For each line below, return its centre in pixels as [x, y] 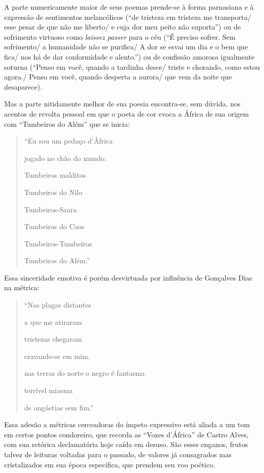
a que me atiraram [53, 322]
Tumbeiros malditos [55, 175]
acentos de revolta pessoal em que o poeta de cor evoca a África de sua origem [127, 113]
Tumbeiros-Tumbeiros [58, 243]
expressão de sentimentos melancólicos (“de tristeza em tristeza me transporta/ [128, 17]
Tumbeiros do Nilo [53, 192]
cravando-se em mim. [57, 356]
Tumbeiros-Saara [51, 209]
